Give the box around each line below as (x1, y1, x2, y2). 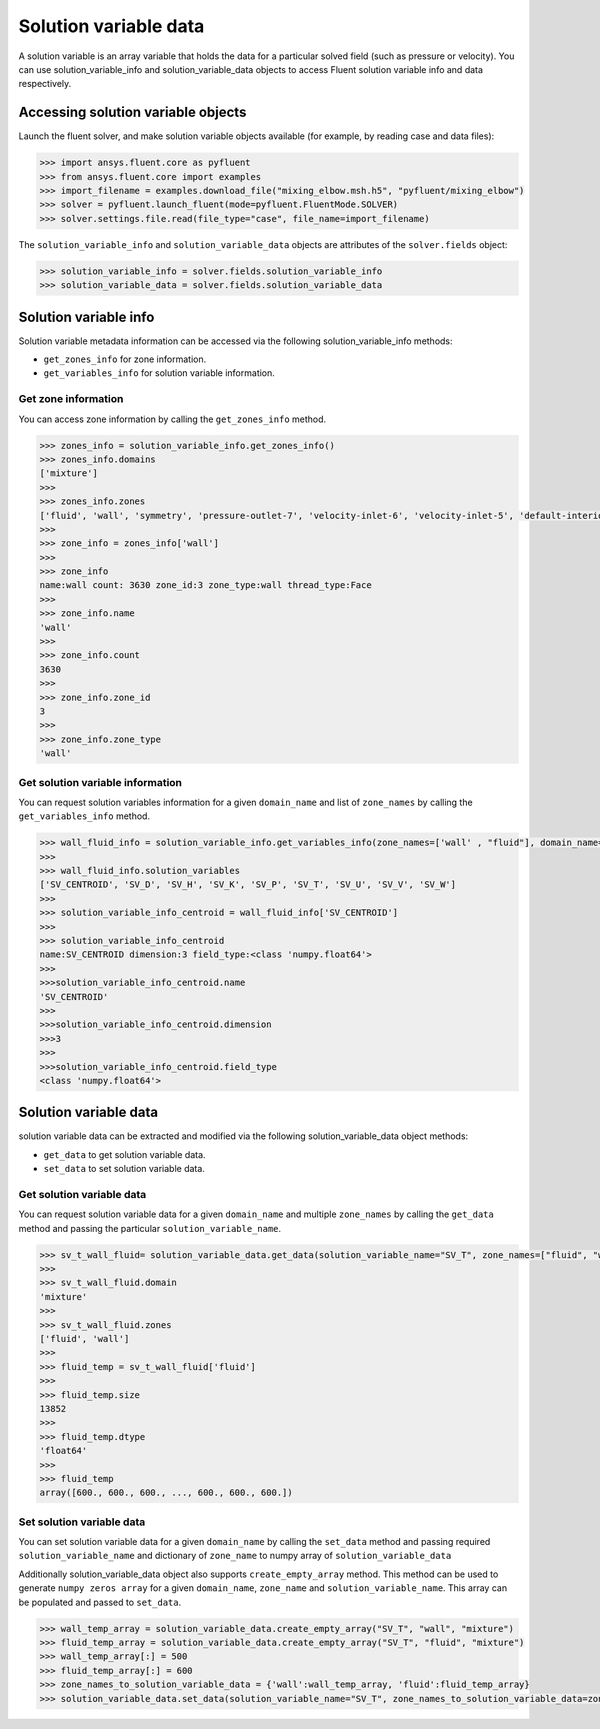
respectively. (18, 78, 72, 90)
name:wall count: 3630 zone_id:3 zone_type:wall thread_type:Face (39, 580, 372, 591)
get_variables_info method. (18, 810, 150, 822)
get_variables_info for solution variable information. (43, 367, 275, 379)
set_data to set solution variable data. (43, 1163, 205, 1175)
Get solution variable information (18, 775, 183, 789)
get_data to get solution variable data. (43, 1148, 206, 1160)
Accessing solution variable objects (18, 104, 247, 121)
